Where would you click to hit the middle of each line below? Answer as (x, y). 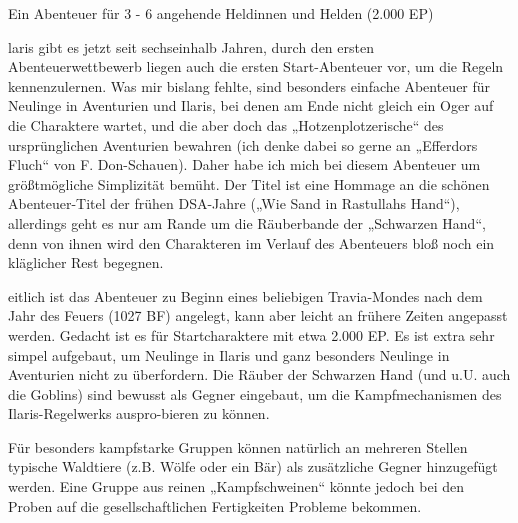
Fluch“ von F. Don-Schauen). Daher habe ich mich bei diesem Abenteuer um (244, 164)
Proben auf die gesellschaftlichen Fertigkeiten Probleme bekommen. (215, 505)
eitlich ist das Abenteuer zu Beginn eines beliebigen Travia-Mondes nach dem (245, 295)
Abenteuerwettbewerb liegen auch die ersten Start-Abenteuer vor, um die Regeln (256, 66)
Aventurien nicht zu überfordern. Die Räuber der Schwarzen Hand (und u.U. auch (259, 374)
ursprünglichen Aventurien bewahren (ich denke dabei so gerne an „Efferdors (243, 144)
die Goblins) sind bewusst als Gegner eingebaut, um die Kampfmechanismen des (255, 393)
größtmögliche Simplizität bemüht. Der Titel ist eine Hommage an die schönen (249, 183)
